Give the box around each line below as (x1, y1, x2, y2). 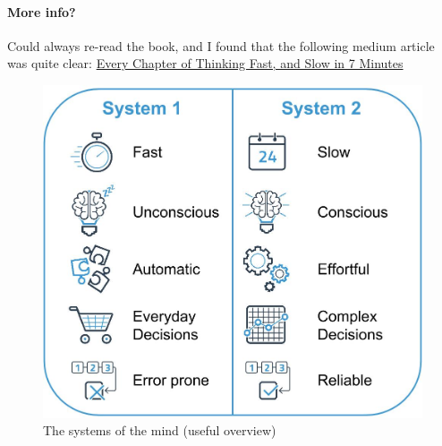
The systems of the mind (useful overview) (43, 421, 276, 440)
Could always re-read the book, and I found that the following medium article (7, 36, 435, 55)
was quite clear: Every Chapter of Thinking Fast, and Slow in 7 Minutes (7, 54, 404, 73)
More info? (7, 2, 76, 21)
